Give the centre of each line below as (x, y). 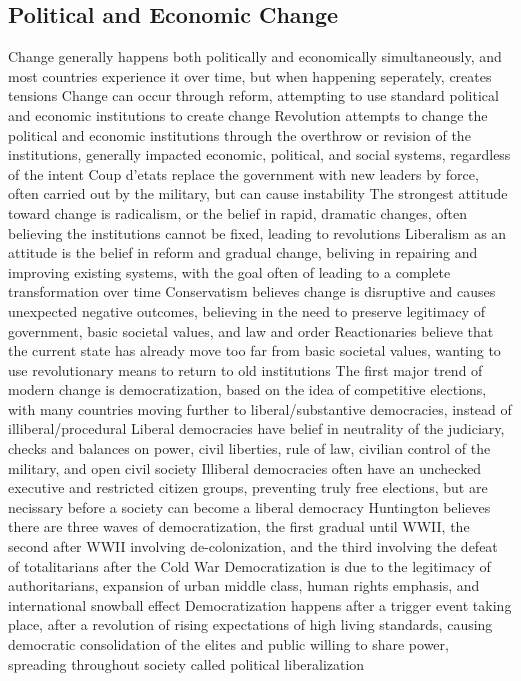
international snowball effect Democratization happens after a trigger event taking (260, 604)
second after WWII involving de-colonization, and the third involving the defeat (253, 546)
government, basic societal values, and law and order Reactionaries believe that (251, 330)
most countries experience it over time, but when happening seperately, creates (250, 75)
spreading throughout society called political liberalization (186, 663)
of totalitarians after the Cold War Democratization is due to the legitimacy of (249, 565)
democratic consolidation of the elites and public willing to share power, (228, 644)
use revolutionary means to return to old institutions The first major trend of (245, 369)
